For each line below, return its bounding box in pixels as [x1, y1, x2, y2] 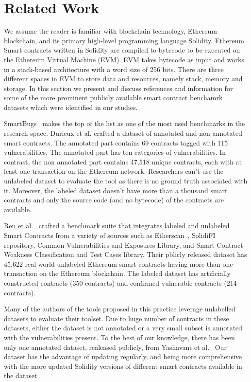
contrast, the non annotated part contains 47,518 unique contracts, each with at [4, 156, 242, 166]
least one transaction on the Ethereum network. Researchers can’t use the [4, 166, 224, 176]
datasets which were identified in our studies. [4, 102, 138, 112]
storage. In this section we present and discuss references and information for [4, 83, 233, 93]
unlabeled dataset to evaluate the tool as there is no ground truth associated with [4, 176, 248, 186]
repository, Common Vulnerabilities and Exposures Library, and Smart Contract [4, 239, 243, 250]
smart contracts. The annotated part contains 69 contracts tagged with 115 [4, 137, 228, 147]
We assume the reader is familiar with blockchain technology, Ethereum [4, 26, 217, 36]
